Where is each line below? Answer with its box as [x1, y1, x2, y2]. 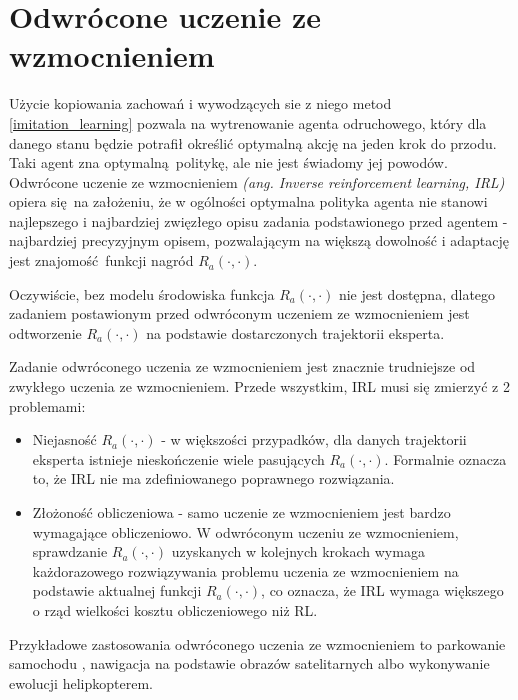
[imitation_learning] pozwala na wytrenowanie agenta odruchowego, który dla [9, 112, 487, 133]
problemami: [9, 395, 86, 416]
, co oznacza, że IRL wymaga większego [261, 580, 504, 601]
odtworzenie [9, 322, 82, 343]
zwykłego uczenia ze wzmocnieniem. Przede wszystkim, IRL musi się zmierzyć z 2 [9, 376, 510, 397]
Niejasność [32, 429, 97, 450]
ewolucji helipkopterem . [9, 672, 153, 693]
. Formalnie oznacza [384, 448, 507, 469]
